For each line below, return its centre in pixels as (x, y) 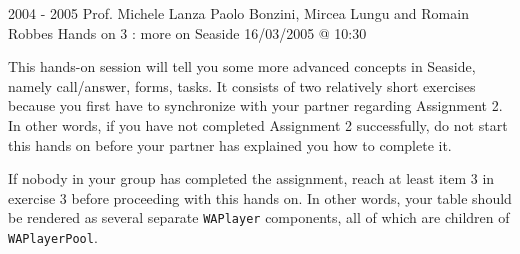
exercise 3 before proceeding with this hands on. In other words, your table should (260, 197)
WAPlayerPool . (53, 237)
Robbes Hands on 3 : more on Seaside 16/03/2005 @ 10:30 (187, 32)
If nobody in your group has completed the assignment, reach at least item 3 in (251, 178)
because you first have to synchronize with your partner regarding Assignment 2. (255, 105)
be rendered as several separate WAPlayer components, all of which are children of (259, 217)
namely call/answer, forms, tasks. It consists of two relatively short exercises (242, 85)
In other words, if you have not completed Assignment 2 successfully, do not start (258, 124)
